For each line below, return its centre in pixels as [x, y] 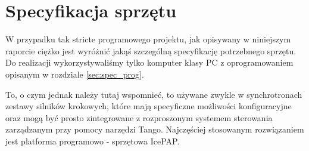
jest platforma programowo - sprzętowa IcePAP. [93, 141]
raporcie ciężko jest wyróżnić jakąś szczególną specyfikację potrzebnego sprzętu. [151, 50]
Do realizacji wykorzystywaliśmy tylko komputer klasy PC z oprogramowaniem [149, 62]
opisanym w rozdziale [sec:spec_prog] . [75, 74]
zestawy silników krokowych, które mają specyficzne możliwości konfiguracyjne [149, 106]
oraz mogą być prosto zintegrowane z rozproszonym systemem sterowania [139, 117]
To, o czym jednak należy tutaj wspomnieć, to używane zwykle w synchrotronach [154, 94]
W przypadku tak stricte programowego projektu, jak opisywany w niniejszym [148, 39]
